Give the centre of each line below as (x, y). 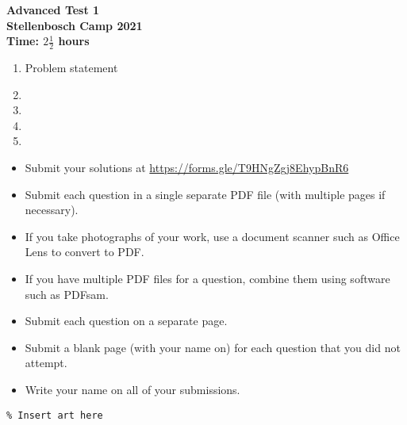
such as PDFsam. (67, 294)
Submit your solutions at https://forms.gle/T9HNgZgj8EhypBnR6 (187, 167)
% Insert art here (55, 415)
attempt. (46, 363)
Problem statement (71, 68)
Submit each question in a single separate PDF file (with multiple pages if (205, 194)
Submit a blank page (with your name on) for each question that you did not (213, 347)
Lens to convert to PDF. (84, 252)
